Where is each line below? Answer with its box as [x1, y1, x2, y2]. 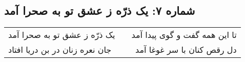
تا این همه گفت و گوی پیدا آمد [131, 29, 237, 41]
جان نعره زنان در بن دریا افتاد [8, 44, 112, 56]
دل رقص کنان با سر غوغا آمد [135, 44, 237, 56]
